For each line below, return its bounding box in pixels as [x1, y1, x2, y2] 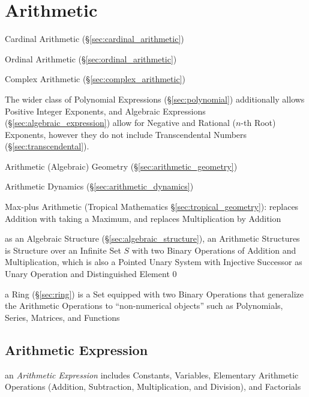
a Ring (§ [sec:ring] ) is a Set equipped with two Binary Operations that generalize [5, 287, 304, 300]
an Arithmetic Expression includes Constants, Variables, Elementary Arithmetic [5, 368, 299, 381]
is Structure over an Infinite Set [5, 243, 121, 256]
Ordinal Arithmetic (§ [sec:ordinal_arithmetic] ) [5, 52, 177, 65]
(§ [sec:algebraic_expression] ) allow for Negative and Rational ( [5, 116, 236, 129]
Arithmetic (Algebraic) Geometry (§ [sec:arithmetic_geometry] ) [5, 160, 238, 172]
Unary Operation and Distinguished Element [5, 267, 170, 280]
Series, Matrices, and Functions [5, 311, 120, 323]
